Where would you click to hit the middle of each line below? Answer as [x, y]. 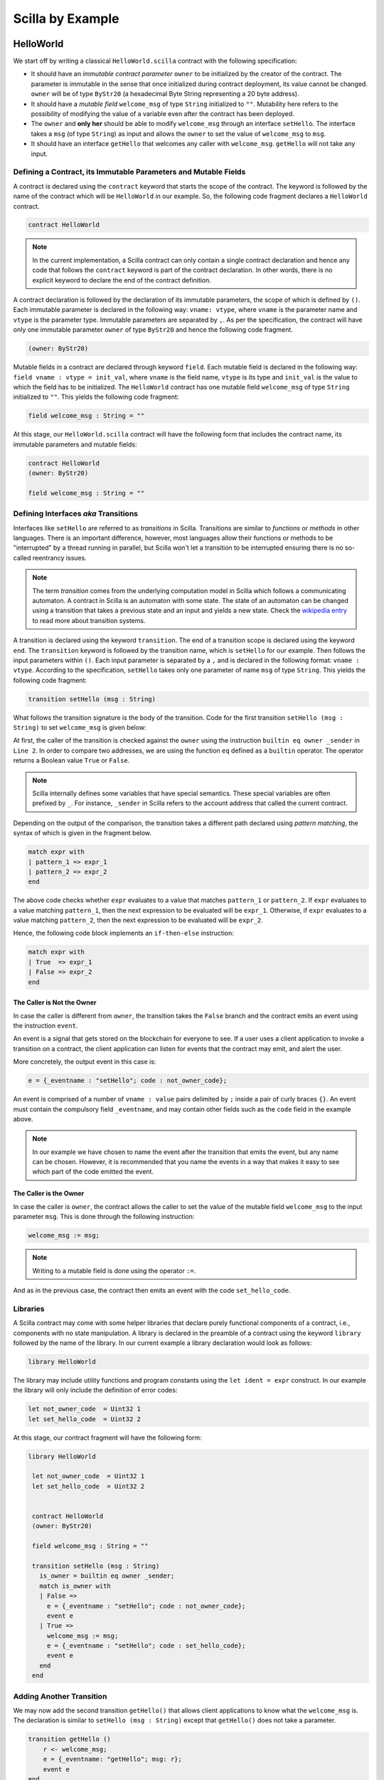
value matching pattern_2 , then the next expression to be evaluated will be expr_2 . [138, 920]
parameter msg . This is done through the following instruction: [104, 1217]
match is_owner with [75, 1586]
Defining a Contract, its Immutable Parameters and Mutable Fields [129, 172]
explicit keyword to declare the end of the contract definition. [122, 280]
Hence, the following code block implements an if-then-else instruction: [123, 933]
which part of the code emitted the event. [93, 1172]
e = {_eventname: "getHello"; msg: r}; [113, 1759]
